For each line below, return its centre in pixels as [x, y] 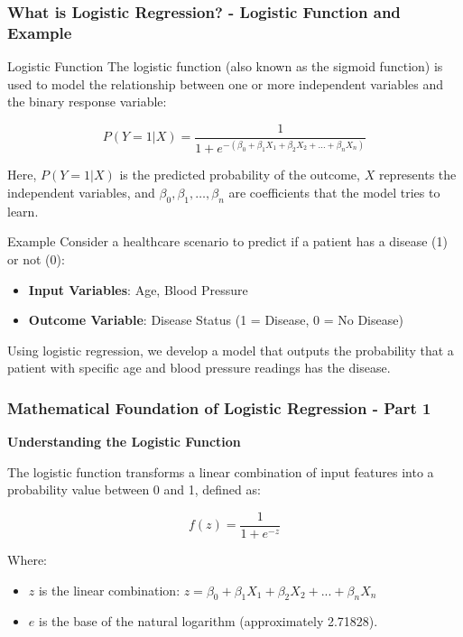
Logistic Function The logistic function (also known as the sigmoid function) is [225, 66]
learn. [23, 211]
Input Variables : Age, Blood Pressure [138, 289]
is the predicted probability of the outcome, [240, 175]
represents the [417, 175]
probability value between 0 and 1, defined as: [134, 489]
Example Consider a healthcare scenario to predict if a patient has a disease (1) [227, 241]
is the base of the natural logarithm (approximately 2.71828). [208, 621]
